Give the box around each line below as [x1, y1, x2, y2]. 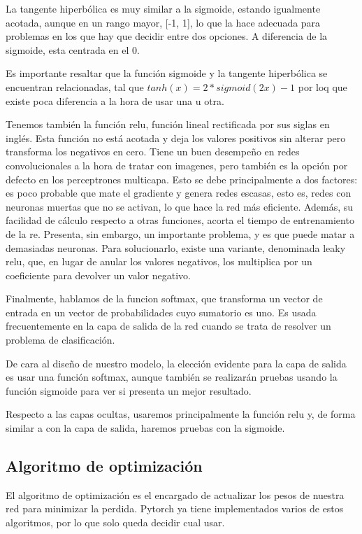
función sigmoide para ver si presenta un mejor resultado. [6, 383, 252, 398]
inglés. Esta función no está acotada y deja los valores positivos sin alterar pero [6, 130, 346, 145]
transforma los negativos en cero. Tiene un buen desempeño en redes [6, 144, 300, 159]
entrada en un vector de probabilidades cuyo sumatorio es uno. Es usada [6, 304, 317, 319]
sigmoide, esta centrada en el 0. [6, 42, 140, 57]
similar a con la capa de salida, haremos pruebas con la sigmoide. [6, 421, 285, 435]
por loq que [298, 79, 347, 94]
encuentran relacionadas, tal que [6, 79, 144, 94]
